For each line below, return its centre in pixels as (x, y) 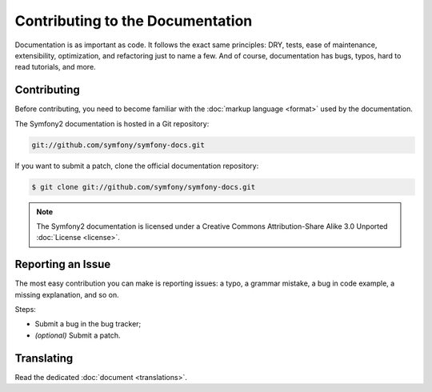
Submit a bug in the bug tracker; (88, 324)
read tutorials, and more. (55, 67)
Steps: (25, 310)
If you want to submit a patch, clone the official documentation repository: (137, 166)
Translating (44, 358)
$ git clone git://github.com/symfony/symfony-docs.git (144, 187)
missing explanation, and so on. (67, 294)
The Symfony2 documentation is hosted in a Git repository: (112, 123)
